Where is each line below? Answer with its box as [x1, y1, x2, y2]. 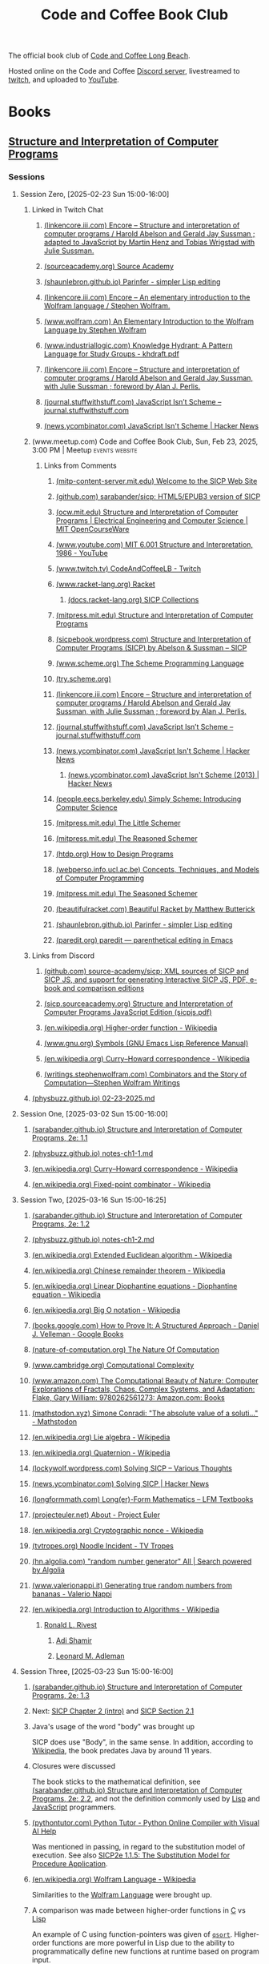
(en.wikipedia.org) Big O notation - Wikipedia [31, 1306, 181, 1315]
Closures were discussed [31, 1761, 116, 1771]
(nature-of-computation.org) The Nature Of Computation [31, 1345, 220, 1354]
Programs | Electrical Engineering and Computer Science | [55, 516, 248, 525]
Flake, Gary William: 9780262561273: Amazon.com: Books [31, 1393, 226, 1403]
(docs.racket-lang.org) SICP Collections [67, 595, 199, 605]
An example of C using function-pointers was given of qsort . [31, 1930, 233, 1939]
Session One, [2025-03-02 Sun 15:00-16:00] [19, 1109, 168, 1119]
